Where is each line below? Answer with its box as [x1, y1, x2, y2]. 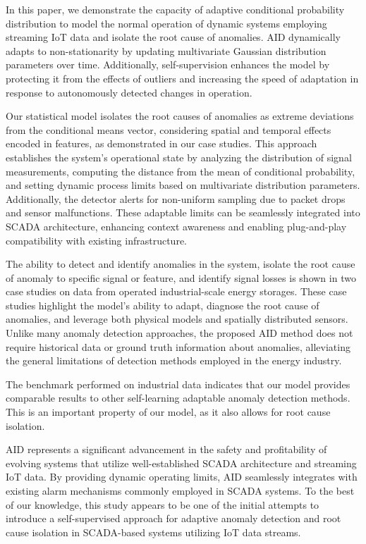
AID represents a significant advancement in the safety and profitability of [6, 442, 327, 457]
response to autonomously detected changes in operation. [6, 85, 252, 99]
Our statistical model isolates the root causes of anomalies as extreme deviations [6, 109, 354, 123]
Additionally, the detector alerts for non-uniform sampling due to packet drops [6, 191, 346, 206]
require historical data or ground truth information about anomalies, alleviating [6, 339, 350, 354]
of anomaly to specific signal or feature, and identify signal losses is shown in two [6, 270, 356, 285]
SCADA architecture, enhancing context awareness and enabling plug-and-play [6, 218, 347, 233]
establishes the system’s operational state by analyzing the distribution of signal [6, 149, 352, 164]
